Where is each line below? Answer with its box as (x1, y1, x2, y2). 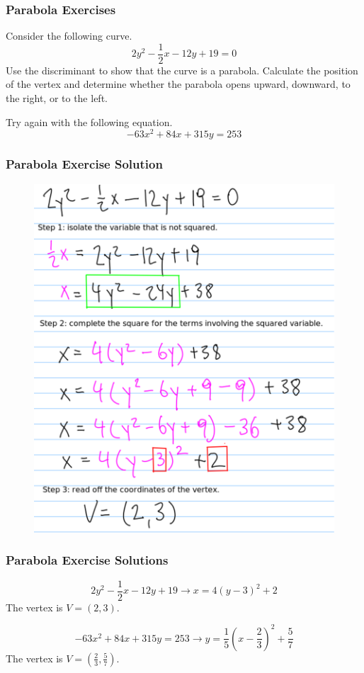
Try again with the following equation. (6, 114, 173, 129)
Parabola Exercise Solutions (6, 551, 169, 569)
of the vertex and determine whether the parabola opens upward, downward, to (6, 77, 351, 91)
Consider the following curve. (6, 28, 132, 43)
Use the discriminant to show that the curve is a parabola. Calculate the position (6, 62, 358, 77)
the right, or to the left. (6, 91, 108, 106)
